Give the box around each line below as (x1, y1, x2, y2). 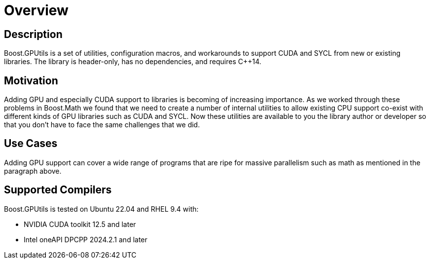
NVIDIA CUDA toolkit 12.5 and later (24, 220, 136, 228)
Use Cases (4, 137, 58, 150)
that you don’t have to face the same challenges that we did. (4, 120, 200, 129)
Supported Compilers (4, 184, 112, 196)
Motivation (4, 74, 58, 87)
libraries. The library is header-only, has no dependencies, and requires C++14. (4, 57, 261, 66)
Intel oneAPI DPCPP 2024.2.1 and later (24, 235, 147, 244)
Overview (4, 2, 69, 19)
